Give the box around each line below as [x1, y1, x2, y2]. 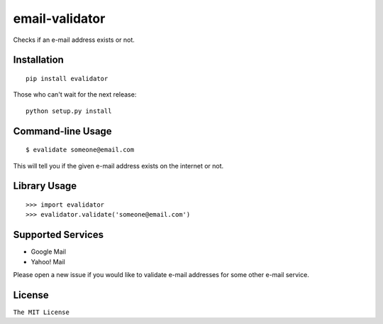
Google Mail [30, 247, 67, 256]
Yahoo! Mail [30, 257, 65, 266]
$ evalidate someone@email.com [26, 146, 135, 154]
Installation [13, 54, 64, 66]
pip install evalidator [26, 75, 109, 82]
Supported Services [13, 229, 104, 241]
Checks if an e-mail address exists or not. [13, 36, 135, 44]
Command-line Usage [13, 125, 113, 137]
